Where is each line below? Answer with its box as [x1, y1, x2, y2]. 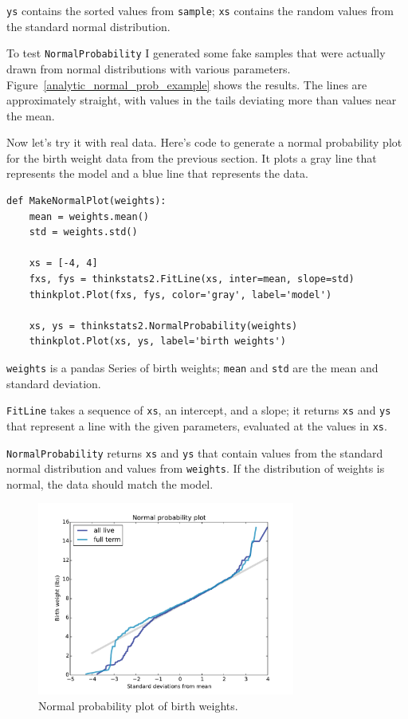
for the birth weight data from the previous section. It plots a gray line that [6, 149, 377, 166]
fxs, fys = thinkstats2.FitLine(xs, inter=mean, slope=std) [29, 273, 355, 285]
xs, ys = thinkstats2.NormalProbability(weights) [29, 320, 298, 332]
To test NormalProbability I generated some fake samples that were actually [6, 45, 386, 61]
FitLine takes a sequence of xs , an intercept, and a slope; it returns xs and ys [6, 402, 391, 418]
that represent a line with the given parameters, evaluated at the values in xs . [6, 417, 387, 434]
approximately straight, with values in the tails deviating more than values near [6, 92, 397, 108]
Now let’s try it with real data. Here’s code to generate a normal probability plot [6, 134, 402, 151]
